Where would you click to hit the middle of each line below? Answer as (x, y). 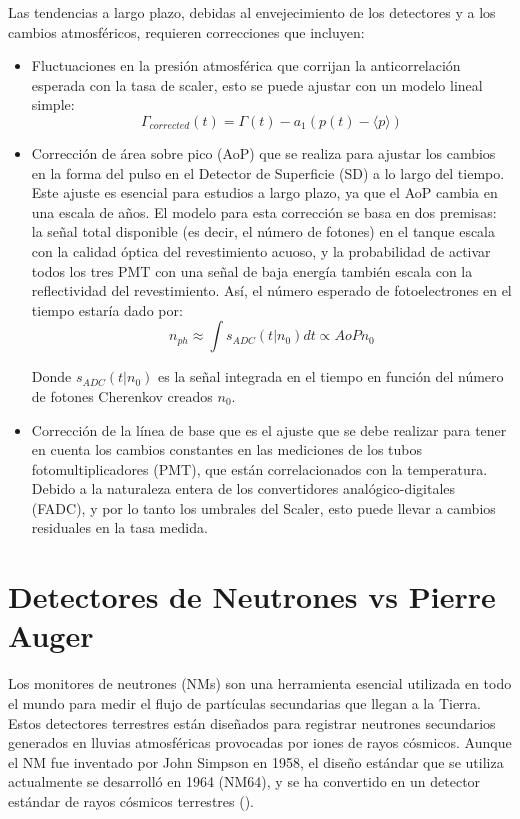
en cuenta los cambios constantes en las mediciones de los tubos (227, 449)
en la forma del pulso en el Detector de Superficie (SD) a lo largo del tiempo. (268, 172)
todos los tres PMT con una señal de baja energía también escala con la (252, 270)
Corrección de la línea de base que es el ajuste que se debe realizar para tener (269, 429)
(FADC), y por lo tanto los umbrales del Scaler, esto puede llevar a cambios (263, 507)
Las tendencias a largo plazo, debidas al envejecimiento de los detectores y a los (252, 12)
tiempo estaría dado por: (107, 309)
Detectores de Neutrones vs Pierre (252, 596)
